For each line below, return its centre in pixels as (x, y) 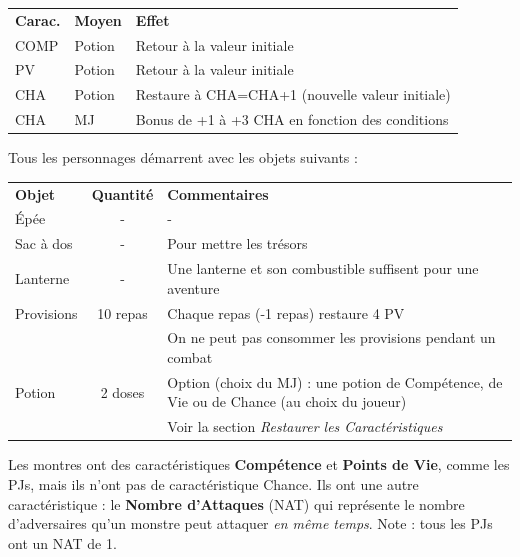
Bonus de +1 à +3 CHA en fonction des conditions (292, 119)
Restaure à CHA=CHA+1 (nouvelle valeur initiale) (293, 94)
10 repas (122, 312)
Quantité (122, 193)
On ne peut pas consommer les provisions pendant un (331, 337)
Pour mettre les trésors (237, 243)
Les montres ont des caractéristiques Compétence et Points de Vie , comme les (259, 464)
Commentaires (218, 193)
